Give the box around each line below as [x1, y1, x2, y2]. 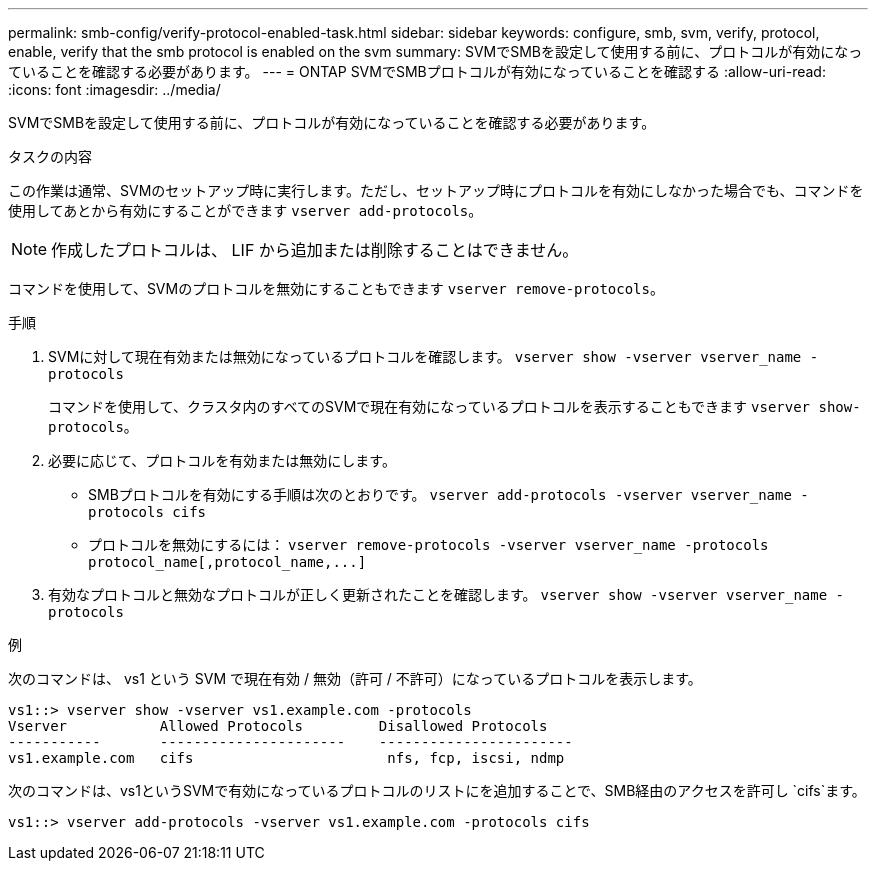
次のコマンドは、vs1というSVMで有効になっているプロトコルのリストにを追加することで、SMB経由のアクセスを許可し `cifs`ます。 [8, 782, 866, 799]
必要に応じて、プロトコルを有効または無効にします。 [48, 452, 396, 469]
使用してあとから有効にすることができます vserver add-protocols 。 [8, 202, 483, 219]
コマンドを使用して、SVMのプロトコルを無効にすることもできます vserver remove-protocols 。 [8, 280, 664, 297]
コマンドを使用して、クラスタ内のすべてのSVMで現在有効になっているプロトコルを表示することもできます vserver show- [48, 398, 861, 415]
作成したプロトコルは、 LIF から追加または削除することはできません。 [51, 240, 579, 260]
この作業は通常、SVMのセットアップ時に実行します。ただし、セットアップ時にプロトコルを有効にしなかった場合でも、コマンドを [8, 182, 864, 199]
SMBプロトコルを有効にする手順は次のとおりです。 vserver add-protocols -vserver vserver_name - [88, 486, 809, 503]
